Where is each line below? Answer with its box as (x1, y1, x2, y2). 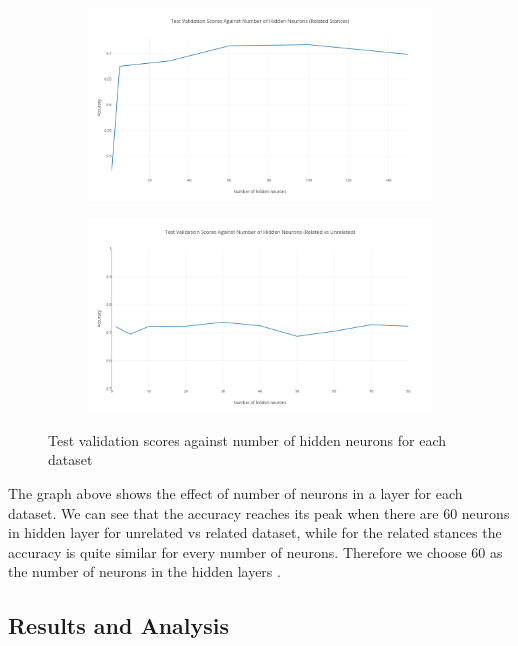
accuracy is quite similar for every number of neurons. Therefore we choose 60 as (8, 541, 503, 562)
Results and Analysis (8, 610, 230, 641)
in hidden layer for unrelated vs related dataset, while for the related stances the (8, 522, 502, 543)
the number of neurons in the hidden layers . (8, 561, 281, 582)
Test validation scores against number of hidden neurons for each (48, 429, 446, 450)
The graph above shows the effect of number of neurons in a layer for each (8, 483, 463, 504)
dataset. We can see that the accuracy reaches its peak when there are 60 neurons (8, 502, 510, 523)
